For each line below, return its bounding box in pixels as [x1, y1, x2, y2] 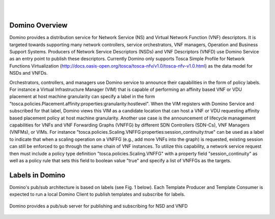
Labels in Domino [9, 171, 66, 179]
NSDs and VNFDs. [9, 70, 48, 76]
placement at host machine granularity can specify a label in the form [9, 93, 155, 100]
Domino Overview [9, 21, 68, 30]
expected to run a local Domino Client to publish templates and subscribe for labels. [9, 191, 185, 198]
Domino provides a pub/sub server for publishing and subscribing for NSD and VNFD [9, 203, 188, 209]
